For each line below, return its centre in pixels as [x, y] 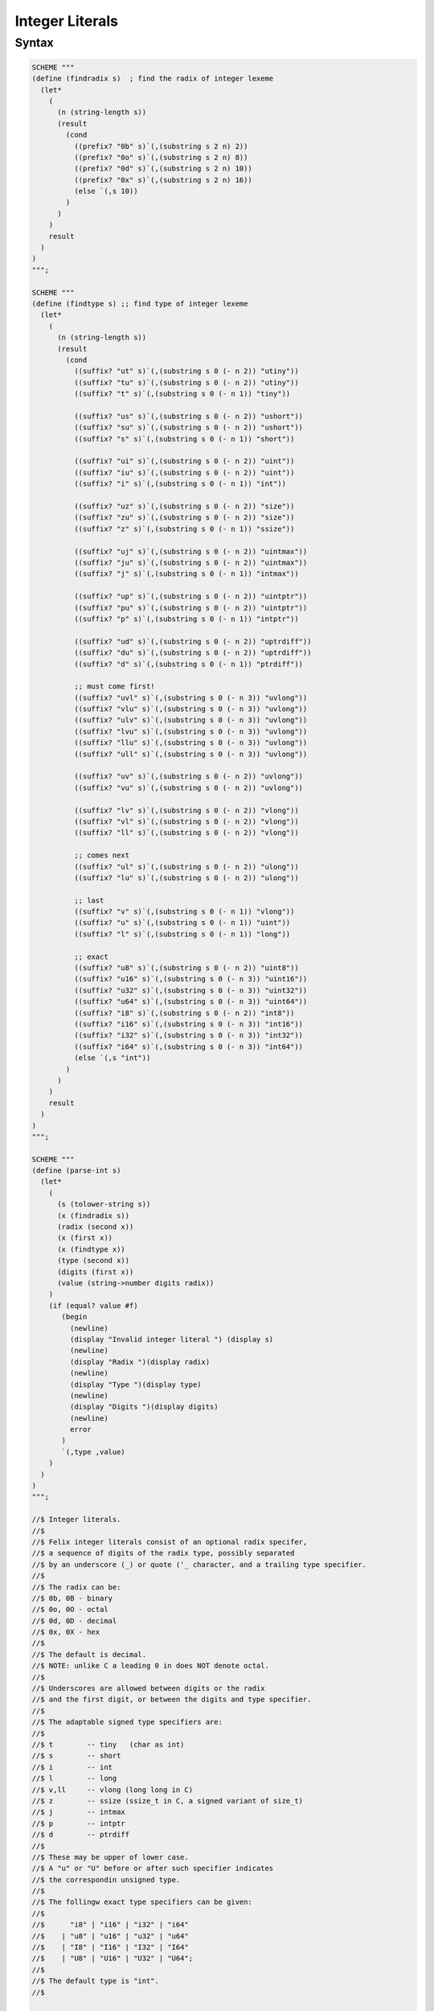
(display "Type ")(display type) [135, 1384]
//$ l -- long [74, 1779]
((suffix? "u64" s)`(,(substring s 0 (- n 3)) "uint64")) [190, 1002]
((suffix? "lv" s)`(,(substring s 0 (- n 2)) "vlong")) [186, 810]
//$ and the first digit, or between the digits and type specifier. [172, 1700]
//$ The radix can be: [76, 1587]
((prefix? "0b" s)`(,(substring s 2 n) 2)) [161, 146]
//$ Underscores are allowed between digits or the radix [148, 1688]
